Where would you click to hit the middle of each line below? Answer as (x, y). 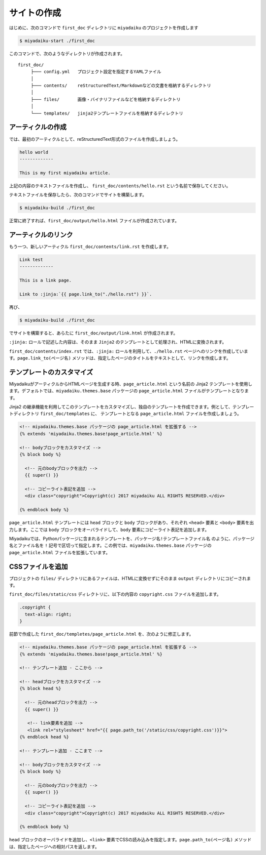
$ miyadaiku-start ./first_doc (57, 41)
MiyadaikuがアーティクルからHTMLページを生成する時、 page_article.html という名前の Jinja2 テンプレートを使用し (131, 384)
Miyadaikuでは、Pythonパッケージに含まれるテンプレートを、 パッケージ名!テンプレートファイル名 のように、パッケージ (132, 538)
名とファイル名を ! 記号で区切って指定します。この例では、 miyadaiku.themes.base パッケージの (110, 545)
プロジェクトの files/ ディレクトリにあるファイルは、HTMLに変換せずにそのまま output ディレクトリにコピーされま (130, 578)
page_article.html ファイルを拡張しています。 (60, 552)
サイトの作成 (35, 13)
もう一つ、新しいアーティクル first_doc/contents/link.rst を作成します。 (90, 246)
